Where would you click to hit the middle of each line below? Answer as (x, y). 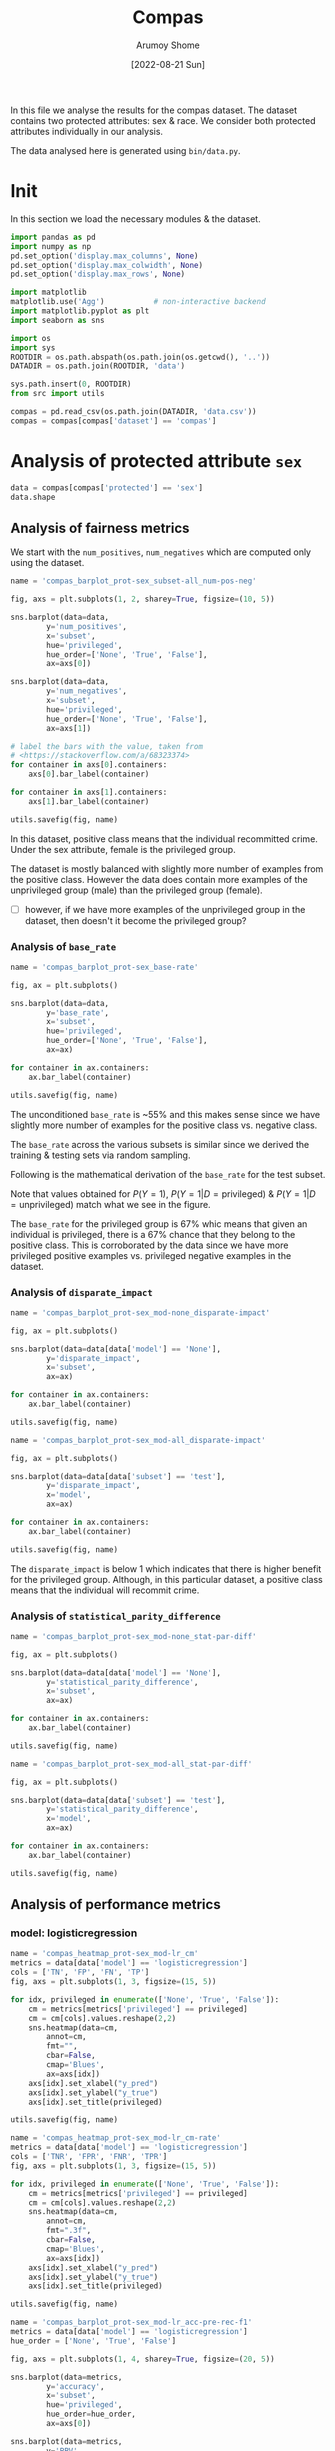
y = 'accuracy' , (75, 2386)
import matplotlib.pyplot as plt (80, 311)
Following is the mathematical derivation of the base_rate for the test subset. (168, 1174)
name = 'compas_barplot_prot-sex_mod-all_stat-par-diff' (131, 1764)
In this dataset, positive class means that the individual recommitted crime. (164, 838)
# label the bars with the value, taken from (106, 746)
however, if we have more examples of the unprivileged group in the (165, 909)
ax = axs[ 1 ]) (69, 728)
